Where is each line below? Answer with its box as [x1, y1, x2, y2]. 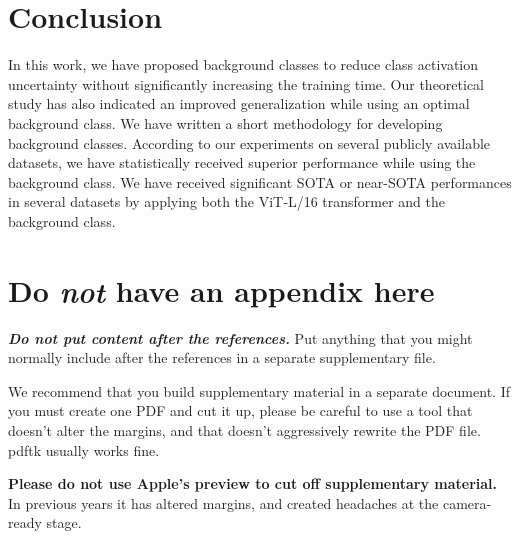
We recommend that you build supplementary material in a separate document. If [8, 380, 510, 401]
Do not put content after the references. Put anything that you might [8, 327, 473, 348]
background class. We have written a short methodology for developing [8, 112, 443, 133]
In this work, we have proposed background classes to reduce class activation [8, 54, 479, 75]
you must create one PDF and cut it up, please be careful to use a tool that [8, 400, 473, 421]
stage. [46, 512, 82, 533]
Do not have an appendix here [8, 269, 435, 311]
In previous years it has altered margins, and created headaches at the [8, 492, 439, 513]
